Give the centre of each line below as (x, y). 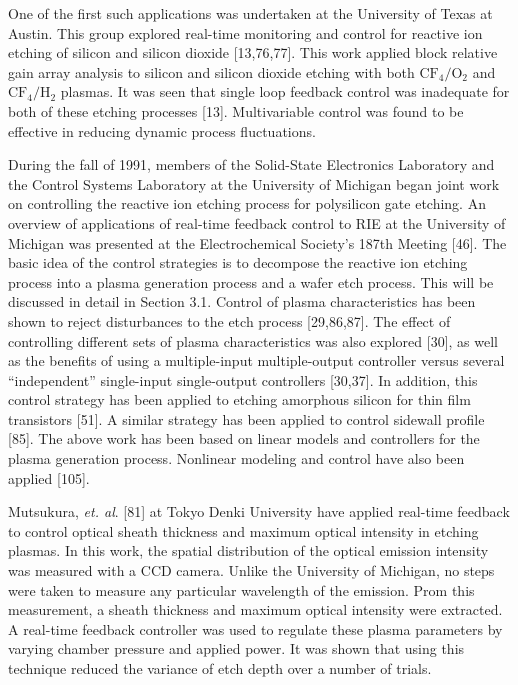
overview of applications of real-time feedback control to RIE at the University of (257, 222)
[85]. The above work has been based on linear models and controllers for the (244, 438)
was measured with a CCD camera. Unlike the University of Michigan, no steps (251, 570)
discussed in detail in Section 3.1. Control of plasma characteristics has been (242, 301)
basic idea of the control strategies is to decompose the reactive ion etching (238, 262)
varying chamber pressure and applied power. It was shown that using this (236, 648)
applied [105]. (49, 477)
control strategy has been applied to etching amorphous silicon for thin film (239, 399)
